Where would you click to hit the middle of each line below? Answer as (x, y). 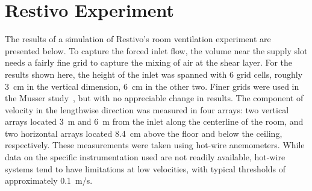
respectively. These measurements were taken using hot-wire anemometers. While (155, 145)
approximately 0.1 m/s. (49, 180)
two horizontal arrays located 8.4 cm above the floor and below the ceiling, (144, 133)
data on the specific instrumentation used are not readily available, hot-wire (145, 157)
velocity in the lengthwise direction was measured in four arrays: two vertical (147, 109)
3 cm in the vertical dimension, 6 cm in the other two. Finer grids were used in (152, 86)
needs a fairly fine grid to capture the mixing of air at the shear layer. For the (149, 62)
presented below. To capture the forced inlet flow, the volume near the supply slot (156, 50)
